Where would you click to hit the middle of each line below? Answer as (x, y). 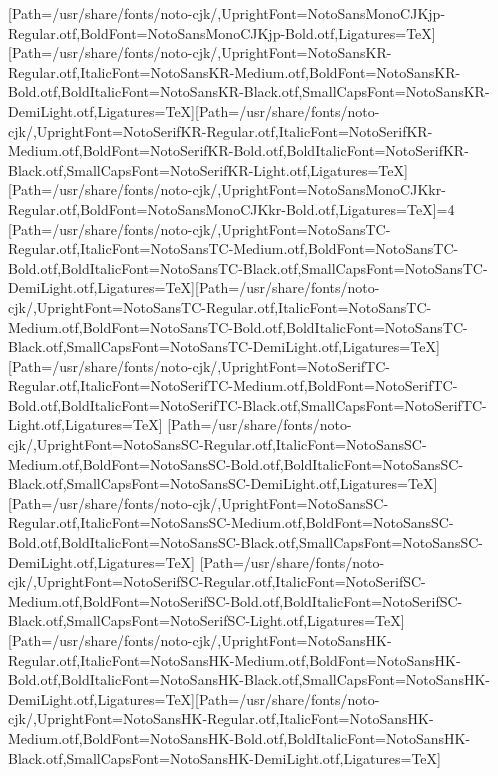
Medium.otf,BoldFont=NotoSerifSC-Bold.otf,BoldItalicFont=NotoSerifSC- (235, 600)
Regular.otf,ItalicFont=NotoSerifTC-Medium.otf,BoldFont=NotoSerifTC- (233, 385)
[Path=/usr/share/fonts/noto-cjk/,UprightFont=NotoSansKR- (200, 52)
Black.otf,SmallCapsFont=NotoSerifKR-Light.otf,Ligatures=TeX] (208, 169)
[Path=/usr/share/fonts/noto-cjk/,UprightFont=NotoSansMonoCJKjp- (227, 13)
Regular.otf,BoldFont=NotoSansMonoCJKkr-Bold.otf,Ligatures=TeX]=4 (231, 208)
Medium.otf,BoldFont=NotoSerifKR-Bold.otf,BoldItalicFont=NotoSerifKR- (238, 150)
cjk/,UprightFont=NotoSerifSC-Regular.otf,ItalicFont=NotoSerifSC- (217, 581)
